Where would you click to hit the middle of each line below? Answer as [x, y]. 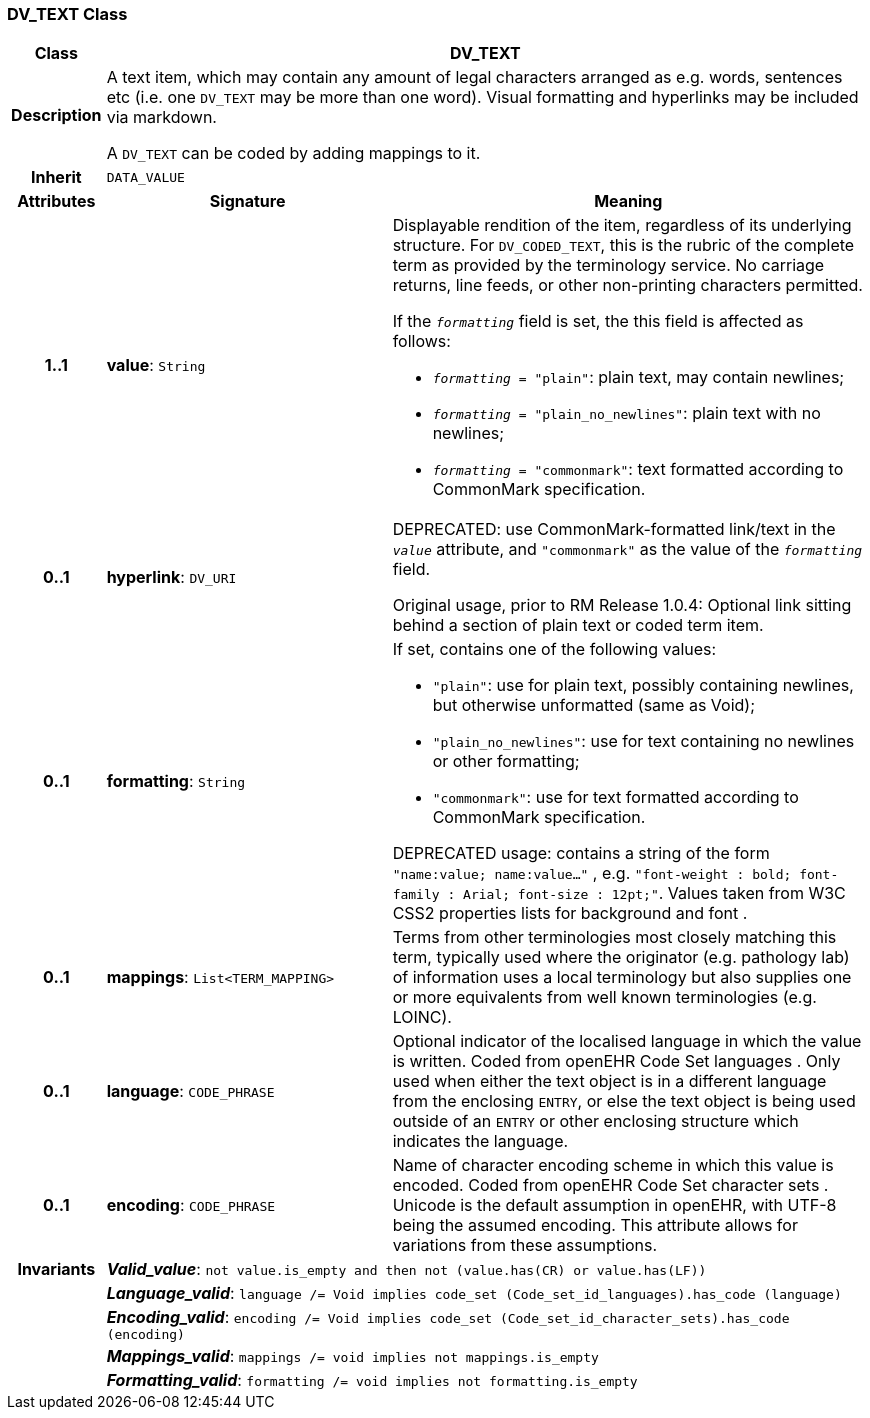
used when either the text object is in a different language [609, 1081]
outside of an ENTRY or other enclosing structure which [595, 1121]
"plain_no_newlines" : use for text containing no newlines [643, 741]
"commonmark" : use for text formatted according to [615, 797]
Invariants [56, 1269]
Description [56, 115]
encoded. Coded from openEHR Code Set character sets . [610, 1185]
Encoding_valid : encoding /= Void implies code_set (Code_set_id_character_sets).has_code [448, 1317]
